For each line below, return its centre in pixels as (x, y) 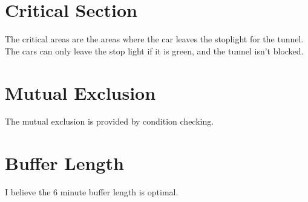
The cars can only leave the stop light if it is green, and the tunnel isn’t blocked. (154, 50)
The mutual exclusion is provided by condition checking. (110, 121)
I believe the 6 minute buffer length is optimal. (92, 192)
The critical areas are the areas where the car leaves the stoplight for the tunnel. (154, 39)
